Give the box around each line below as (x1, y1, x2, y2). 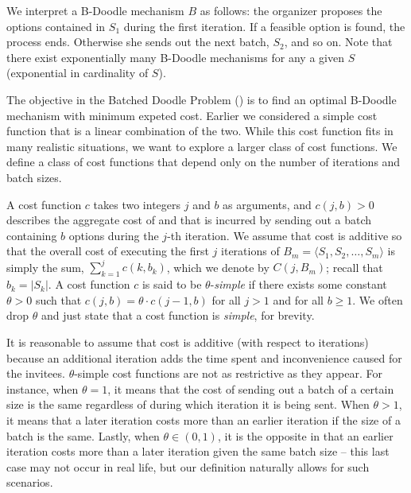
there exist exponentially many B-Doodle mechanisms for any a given (6, 49, 344, 65)
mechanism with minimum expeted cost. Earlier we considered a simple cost (6, 107, 378, 123)
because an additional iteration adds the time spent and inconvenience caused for (6, 349, 402, 366)
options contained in (6, 17, 106, 34)
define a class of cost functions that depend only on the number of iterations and (6, 153, 401, 170)
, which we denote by (166, 258, 269, 275)
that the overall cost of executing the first (6, 243, 209, 259)
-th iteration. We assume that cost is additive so (167, 227, 402, 243)
